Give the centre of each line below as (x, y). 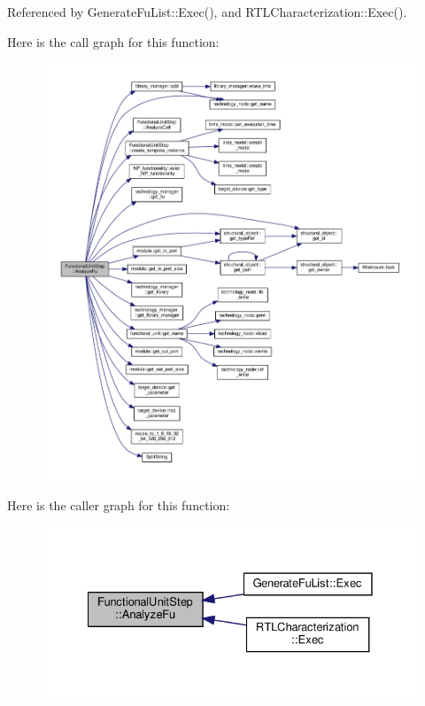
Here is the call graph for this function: (113, 41)
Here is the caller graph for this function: (119, 505)
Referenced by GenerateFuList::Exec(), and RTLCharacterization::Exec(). (207, 12)
